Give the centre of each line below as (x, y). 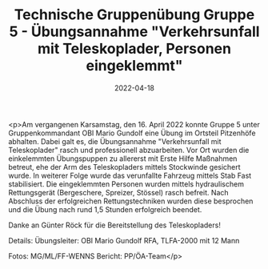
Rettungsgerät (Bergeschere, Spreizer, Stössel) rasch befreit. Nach (119, 192)
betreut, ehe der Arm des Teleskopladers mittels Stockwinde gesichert (125, 167)
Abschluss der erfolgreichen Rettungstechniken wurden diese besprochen (131, 201)
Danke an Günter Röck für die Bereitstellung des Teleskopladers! (115, 225)
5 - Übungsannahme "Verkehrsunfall (134, 32)
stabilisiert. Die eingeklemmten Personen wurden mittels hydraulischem (126, 184)
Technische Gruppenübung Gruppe (134, 15)
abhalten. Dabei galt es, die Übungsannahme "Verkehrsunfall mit (115, 141)
